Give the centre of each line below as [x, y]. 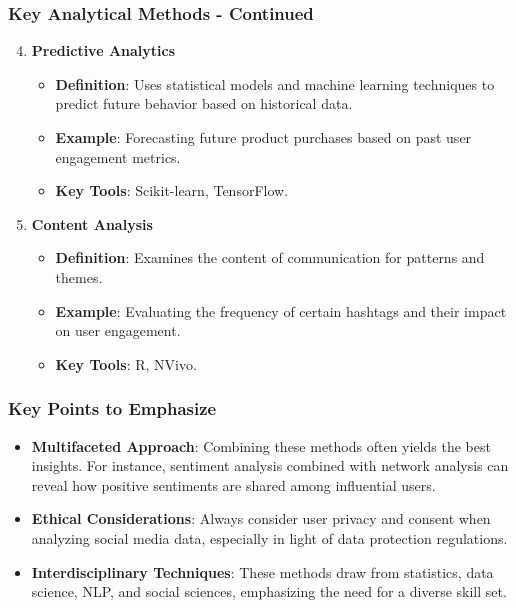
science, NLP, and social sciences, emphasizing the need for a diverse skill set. [269, 591]
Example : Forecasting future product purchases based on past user [263, 137]
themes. [79, 276]
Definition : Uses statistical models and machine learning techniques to [275, 83]
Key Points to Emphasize [112, 408]
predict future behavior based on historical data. [204, 103]
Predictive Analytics [103, 50]
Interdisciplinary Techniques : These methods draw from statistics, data [262, 571]
